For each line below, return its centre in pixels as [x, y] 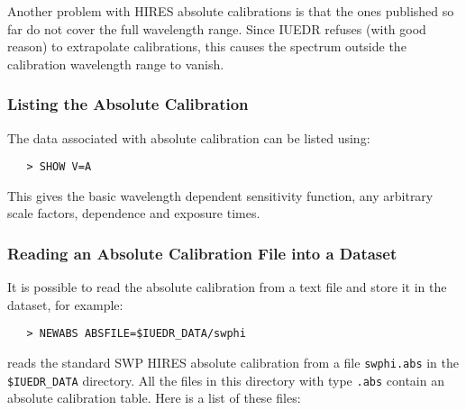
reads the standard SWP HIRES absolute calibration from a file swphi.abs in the [233, 363]
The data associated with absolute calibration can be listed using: [189, 137]
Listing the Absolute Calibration [128, 104]
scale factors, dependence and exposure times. [134, 213]
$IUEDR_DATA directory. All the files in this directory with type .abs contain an [226, 380]
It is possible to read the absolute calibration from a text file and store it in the [227, 287]
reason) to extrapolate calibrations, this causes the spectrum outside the [207, 46]
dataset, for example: [65, 304]
